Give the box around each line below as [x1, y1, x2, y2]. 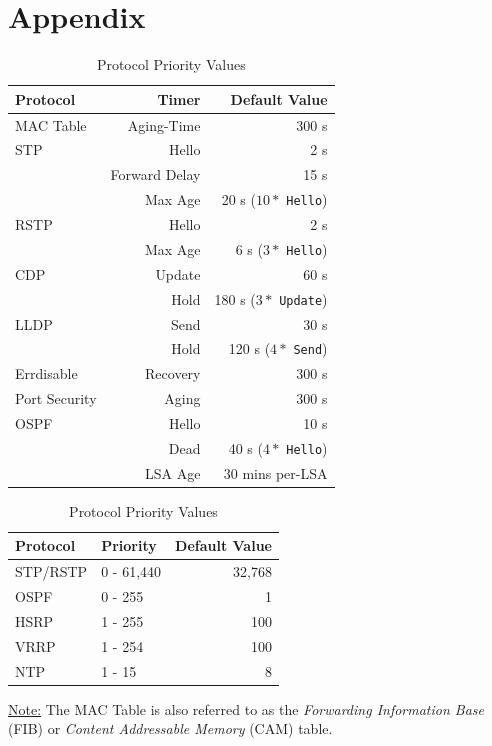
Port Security [15, 388, 97, 409]
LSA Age [145, 462, 201, 483]
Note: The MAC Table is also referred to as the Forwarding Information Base [8, 698, 485, 719]
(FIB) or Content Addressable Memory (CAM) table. [8, 718, 333, 739]
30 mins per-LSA [223, 462, 328, 483]
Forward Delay [110, 164, 201, 185]
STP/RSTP [15, 561, 88, 582]
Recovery [145, 363, 201, 384]
